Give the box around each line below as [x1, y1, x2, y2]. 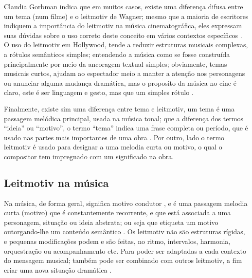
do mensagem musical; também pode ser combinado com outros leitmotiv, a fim [4, 255, 242, 265]
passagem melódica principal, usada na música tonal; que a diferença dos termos [4, 113, 244, 123]
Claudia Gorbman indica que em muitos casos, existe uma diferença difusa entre [4, 1, 243, 11]
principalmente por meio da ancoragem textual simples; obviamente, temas [4, 58, 227, 69]
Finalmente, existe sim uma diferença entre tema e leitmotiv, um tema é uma [4, 103, 235, 113]
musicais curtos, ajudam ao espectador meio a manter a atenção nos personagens [4, 68, 245, 78]
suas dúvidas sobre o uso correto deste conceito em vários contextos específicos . [4, 30, 242, 40]
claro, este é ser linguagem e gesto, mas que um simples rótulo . [4, 87, 194, 97]
